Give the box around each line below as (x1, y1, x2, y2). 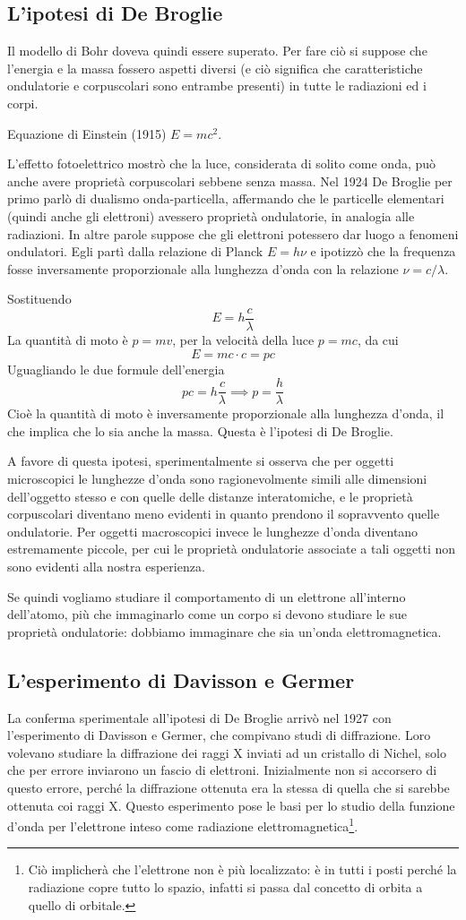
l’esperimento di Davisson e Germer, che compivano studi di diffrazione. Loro (7, 726, 431, 744)
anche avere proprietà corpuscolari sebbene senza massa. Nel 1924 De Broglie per (7, 171, 453, 190)
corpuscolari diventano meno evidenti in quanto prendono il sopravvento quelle (7, 504, 440, 523)
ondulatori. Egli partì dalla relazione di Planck (7, 242, 263, 261)
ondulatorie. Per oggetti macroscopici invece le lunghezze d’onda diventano (7, 521, 419, 540)
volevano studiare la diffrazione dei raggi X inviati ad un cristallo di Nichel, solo (7, 743, 447, 761)
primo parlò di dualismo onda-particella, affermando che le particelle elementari (7, 189, 444, 208)
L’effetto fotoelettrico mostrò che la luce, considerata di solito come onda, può (7, 154, 436, 173)
